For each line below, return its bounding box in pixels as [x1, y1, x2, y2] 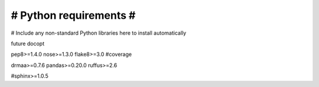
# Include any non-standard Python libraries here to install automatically [11, 29, 187, 36]
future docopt [11, 40, 44, 47]
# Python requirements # [11, 9, 136, 22]
